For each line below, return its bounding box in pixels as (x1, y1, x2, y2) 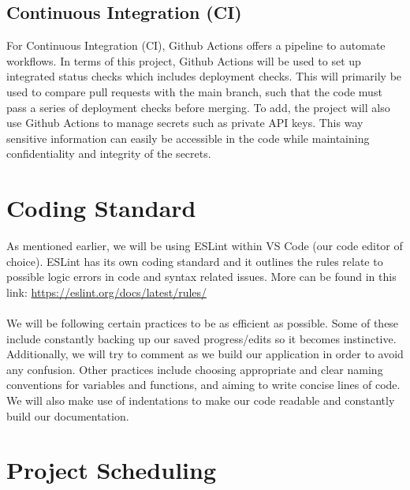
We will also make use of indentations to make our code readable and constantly (6, 392, 395, 409)
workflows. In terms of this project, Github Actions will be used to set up (6, 52, 361, 69)
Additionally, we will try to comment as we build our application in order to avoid (6, 346, 404, 362)
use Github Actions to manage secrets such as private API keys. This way (6, 114, 363, 131)
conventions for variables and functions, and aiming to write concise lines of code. (6, 376, 401, 393)
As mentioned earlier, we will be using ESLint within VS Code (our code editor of (6, 238, 403, 254)
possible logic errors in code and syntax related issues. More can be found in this (6, 268, 397, 285)
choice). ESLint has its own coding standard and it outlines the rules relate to (6, 252, 383, 269)
